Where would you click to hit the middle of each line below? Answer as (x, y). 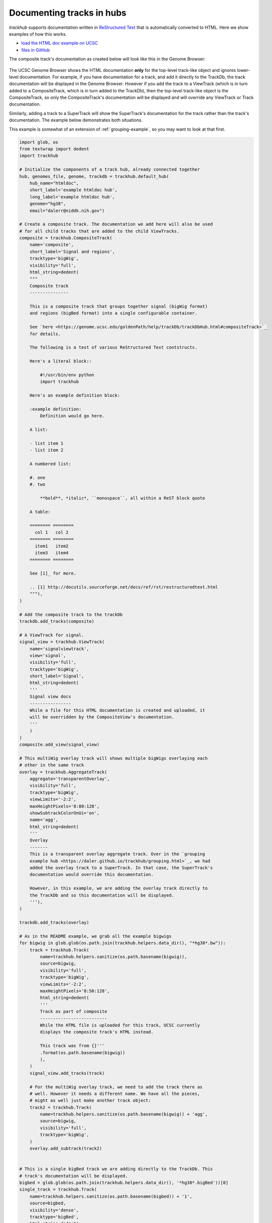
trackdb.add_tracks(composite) (57, 621)
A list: (39, 430)
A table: (40, 512)
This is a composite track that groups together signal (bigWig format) (119, 306)
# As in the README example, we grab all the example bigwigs (95, 936)
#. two (37, 485)
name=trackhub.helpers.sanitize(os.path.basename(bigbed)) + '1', (111, 1196)
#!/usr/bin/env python (67, 375)
